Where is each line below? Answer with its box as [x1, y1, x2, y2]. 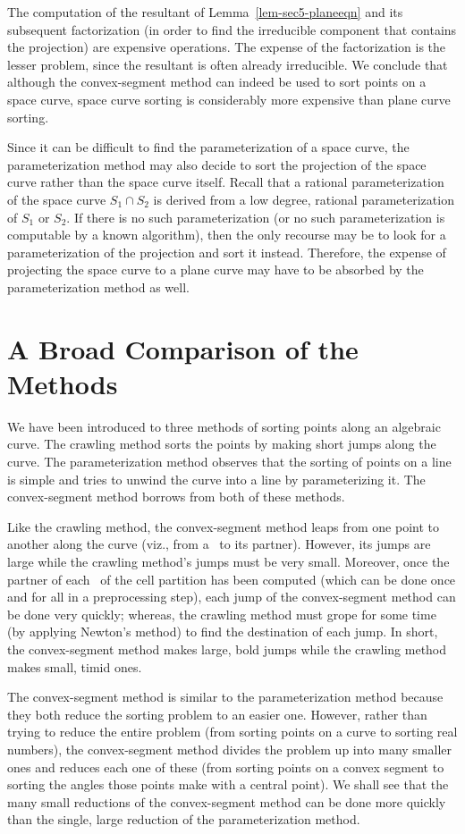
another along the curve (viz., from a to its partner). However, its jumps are [7, 535, 431, 553]
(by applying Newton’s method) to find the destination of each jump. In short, [7, 622, 438, 641]
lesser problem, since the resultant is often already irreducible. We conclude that [7, 55, 448, 73]
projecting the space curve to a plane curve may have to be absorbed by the [7, 260, 424, 279]
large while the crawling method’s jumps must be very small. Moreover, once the [7, 552, 450, 570]
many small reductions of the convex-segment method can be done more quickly [7, 792, 446, 811]
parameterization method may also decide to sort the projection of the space [7, 155, 427, 173]
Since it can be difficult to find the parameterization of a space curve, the [7, 138, 410, 156]
